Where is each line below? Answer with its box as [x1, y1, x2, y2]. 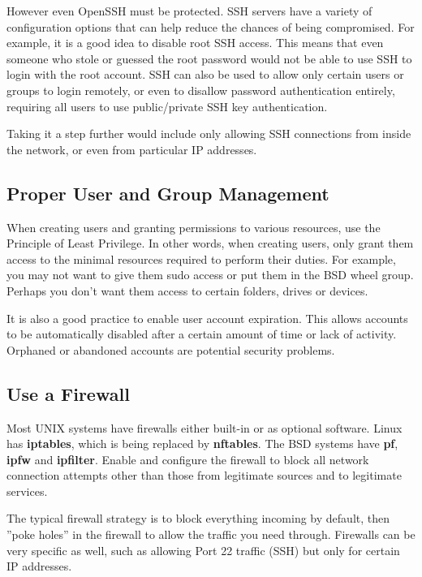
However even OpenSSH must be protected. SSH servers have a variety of [6, 2, 372, 19]
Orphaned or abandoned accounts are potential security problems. [6, 341, 335, 358]
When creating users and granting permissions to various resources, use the [6, 218, 381, 235]
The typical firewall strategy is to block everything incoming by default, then [6, 510, 390, 527]
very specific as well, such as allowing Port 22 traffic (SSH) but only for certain [6, 541, 400, 558]
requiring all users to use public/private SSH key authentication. [6, 97, 328, 114]
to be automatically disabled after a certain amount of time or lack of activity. [6, 325, 397, 342]
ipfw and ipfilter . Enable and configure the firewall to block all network [6, 450, 369, 467]
